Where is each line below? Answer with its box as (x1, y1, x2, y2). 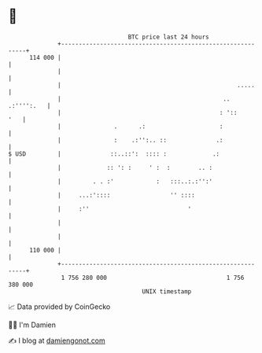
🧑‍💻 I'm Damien (8, 320, 57, 329)
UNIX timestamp (142, 287, 192, 296)
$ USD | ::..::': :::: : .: (8, 149, 220, 158)
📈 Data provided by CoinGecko (8, 302, 111, 311)
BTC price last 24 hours (127, 33, 210, 41)
